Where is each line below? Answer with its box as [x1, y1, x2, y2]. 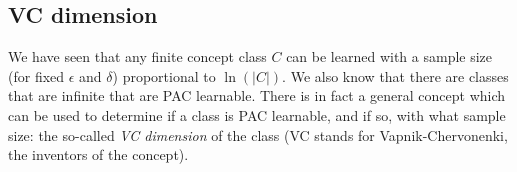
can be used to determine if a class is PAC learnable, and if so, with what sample [8, 104, 506, 125]
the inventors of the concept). [8, 144, 189, 165]
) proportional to [112, 65, 216, 86]
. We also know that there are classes [282, 65, 509, 86]
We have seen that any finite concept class [8, 46, 267, 67]
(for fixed [8, 65, 65, 86]
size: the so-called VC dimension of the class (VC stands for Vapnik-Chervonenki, [8, 124, 508, 145]
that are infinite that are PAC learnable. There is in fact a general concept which [8, 85, 506, 106]
